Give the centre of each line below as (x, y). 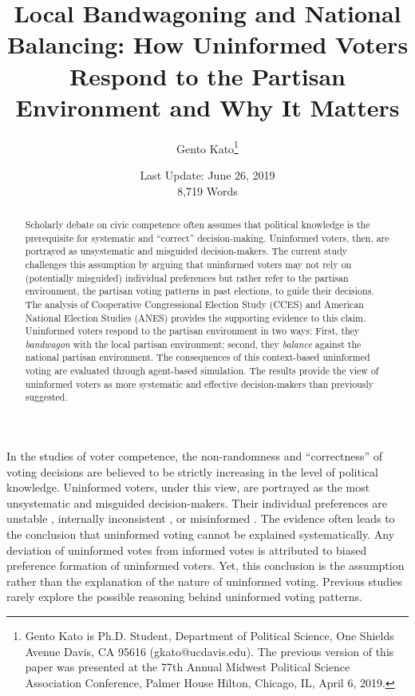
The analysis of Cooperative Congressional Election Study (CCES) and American (194, 304)
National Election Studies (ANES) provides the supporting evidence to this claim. (196, 317)
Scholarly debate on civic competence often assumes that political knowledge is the (198, 224)
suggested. (46, 397)
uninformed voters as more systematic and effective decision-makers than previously (200, 384)
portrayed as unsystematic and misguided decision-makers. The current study (186, 251)
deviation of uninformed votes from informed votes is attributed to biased (187, 550)
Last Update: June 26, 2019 (207, 174)
